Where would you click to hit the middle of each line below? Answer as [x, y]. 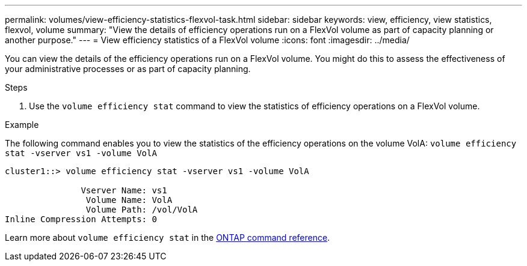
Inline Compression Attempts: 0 [81, 219]
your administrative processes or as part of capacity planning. [128, 69]
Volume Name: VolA [129, 200]
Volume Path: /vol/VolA [142, 210]
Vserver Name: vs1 [124, 190]
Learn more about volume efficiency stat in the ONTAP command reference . [168, 237]
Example [22, 125]
